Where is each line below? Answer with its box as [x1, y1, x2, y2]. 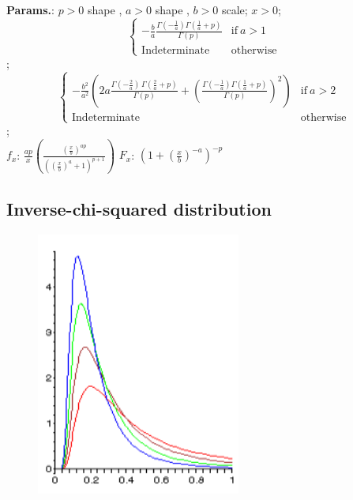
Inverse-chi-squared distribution [6, 196, 272, 220]
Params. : [6, 2, 54, 17]
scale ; [221, 2, 248, 17]
